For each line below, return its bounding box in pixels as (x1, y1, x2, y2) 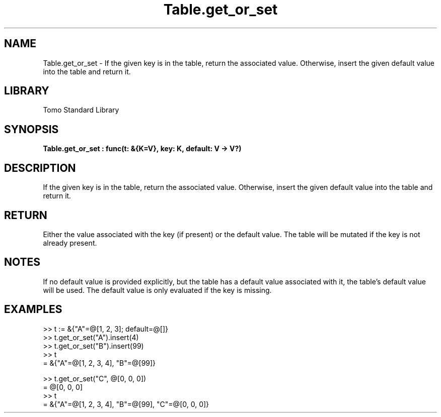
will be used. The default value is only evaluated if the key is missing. (43, 285, 272, 294)
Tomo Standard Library (43, 106, 119, 115)
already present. (43, 238, 97, 247)
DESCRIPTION (4, 161, 76, 174)
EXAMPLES (4, 303, 62, 316)
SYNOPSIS (4, 123, 59, 136)
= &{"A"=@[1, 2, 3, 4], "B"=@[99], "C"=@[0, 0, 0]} (43, 399, 209, 408)
